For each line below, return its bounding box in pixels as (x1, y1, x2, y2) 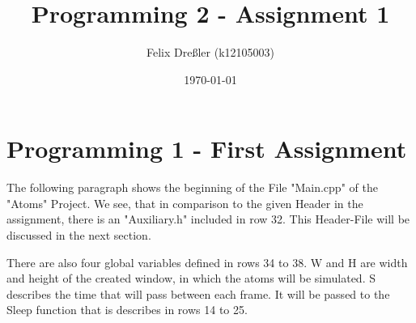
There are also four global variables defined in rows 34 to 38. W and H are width (6, 253, 408, 270)
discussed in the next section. (6, 227, 151, 244)
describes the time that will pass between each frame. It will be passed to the (6, 285, 390, 302)
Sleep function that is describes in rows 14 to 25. (6, 301, 248, 318)
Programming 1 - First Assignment (6, 132, 407, 165)
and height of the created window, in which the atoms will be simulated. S (6, 270, 376, 287)
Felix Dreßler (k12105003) (146, 44, 274, 61)
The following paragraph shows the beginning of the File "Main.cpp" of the (6, 179, 378, 196)
